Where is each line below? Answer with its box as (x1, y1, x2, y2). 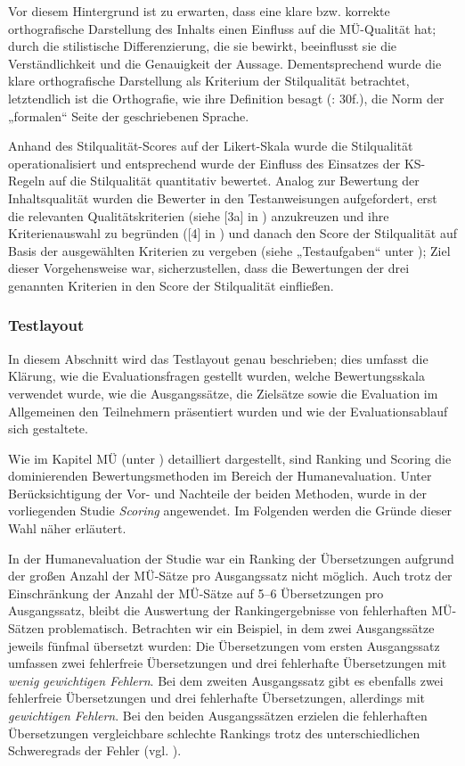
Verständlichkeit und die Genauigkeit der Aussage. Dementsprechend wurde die (8, 54, 442, 72)
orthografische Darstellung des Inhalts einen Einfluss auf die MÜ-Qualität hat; (8, 19, 436, 37)
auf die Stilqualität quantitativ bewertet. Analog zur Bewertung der (49, 171, 420, 190)
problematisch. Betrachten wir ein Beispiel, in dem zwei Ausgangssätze (48, 619, 435, 638)
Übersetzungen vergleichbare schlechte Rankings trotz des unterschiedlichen (8, 723, 420, 742)
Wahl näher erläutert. (8, 519, 126, 538)
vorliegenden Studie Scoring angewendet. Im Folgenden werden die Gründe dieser (8, 501, 453, 520)
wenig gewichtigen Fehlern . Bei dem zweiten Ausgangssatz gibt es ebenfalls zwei (8, 671, 444, 689)
